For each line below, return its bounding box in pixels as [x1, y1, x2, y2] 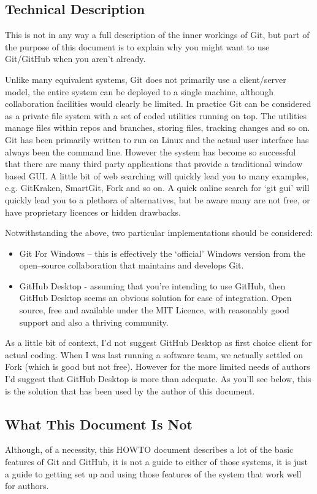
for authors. [5, 479, 49, 492]
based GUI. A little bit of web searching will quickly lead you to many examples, [5, 169, 309, 182]
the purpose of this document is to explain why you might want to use [5, 40, 270, 53]
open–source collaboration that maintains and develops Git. [19, 259, 244, 272]
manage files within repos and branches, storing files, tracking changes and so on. [5, 121, 310, 134]
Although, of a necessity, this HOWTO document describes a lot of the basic [5, 443, 294, 456]
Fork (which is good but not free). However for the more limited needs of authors [5, 360, 310, 373]
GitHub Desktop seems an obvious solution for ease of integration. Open [19, 291, 292, 304]
